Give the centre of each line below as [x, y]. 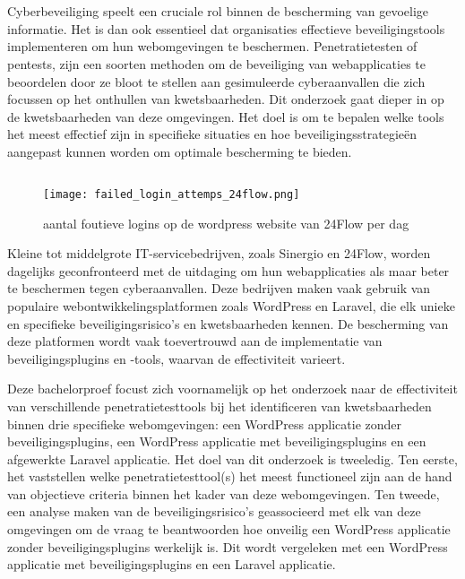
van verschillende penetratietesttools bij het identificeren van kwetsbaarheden [220, 406]
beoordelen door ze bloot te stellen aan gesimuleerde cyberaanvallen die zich [216, 81]
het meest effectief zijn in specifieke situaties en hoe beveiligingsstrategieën [212, 134]
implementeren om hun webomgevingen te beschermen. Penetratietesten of [212, 46]
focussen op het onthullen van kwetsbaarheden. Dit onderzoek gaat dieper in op [226, 99]
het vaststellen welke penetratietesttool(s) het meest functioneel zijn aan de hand [230, 476]
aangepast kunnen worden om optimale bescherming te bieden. [180, 151]
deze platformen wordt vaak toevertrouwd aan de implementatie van [195, 341]
